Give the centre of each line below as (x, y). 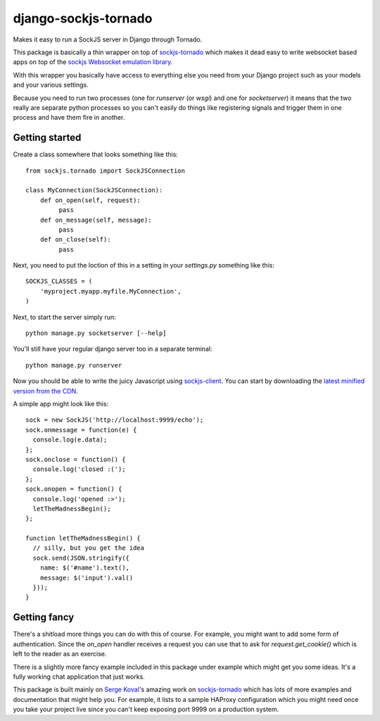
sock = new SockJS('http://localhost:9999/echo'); (115, 420)
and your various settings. (51, 85)
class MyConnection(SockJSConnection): (94, 190)
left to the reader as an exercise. (60, 654)
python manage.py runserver (74, 365)
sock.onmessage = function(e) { (81, 430)
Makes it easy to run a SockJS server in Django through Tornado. (108, 39)
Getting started (47, 138)
